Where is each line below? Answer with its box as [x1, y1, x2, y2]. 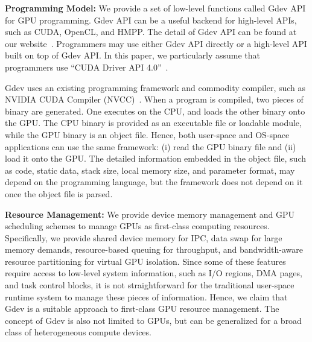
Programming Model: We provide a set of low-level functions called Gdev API [5, 2, 306, 14]
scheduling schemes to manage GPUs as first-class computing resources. [5, 220, 270, 232]
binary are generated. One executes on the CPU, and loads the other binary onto [5, 104, 305, 117]
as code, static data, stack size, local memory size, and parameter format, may [5, 163, 295, 176]
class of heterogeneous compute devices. [5, 326, 151, 338]
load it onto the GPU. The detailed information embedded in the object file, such [5, 152, 306, 165]
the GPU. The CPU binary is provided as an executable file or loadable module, [5, 116, 302, 129]
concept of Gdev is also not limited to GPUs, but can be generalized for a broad [5, 314, 302, 326]
